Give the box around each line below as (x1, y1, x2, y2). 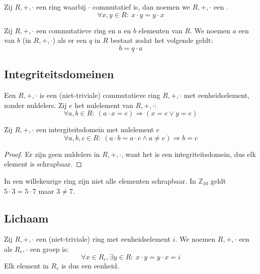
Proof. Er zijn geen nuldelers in (4, 148, 100, 159)
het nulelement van (74, 99, 133, 110)
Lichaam (4, 210, 49, 226)
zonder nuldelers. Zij (4, 99, 67, 110)
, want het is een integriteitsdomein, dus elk (121, 148, 256, 159)
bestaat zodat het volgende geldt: (110, 35, 213, 45)
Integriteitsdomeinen (4, 66, 114, 82)
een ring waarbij (36, 2, 86, 12)
